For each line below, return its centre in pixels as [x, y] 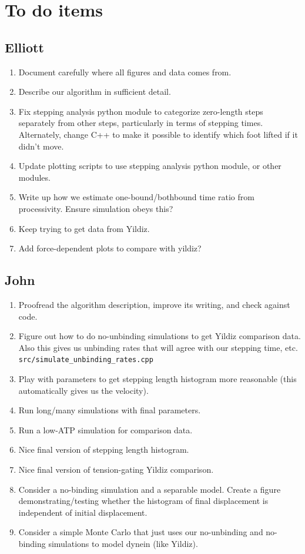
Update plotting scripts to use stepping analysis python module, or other [150, 166]
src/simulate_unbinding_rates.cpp [86, 360]
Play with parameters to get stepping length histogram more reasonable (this [157, 378]
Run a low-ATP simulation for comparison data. [105, 429]
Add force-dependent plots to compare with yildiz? [110, 248]
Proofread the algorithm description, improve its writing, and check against [154, 304]
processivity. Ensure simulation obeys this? [96, 208]
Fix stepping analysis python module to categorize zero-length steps [141, 111]
